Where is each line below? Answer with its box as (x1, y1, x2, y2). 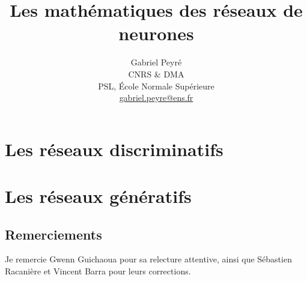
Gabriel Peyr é (130, 56, 182, 68)
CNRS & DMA (128, 67, 184, 80)
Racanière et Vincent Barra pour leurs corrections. (5, 265, 191, 277)
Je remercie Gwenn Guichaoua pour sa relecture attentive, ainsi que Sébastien (5, 253, 292, 265)
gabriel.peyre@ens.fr (119, 91, 193, 104)
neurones (118, 21, 194, 46)
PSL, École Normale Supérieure (98, 79, 214, 92)
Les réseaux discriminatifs (5, 136, 223, 161)
